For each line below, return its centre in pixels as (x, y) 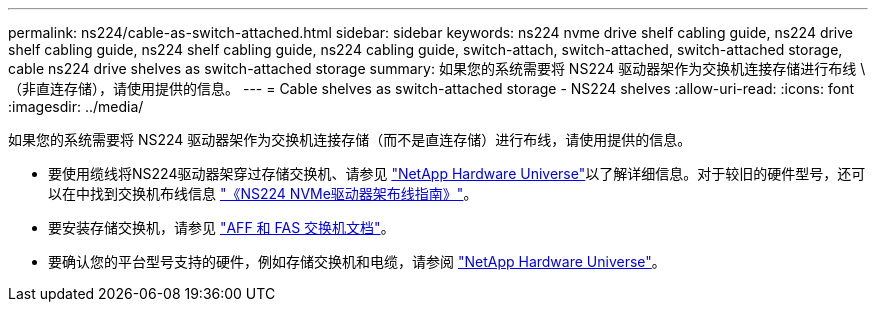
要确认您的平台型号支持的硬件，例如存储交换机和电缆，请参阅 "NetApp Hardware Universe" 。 (357, 261)
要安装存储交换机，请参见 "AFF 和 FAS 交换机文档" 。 (221, 227)
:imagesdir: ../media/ (76, 106)
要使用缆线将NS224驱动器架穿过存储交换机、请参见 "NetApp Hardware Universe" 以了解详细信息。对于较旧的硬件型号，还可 (457, 173)
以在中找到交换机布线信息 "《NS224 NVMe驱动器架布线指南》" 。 (263, 193)
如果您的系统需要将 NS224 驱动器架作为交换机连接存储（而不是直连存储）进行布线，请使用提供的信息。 (350, 139)
